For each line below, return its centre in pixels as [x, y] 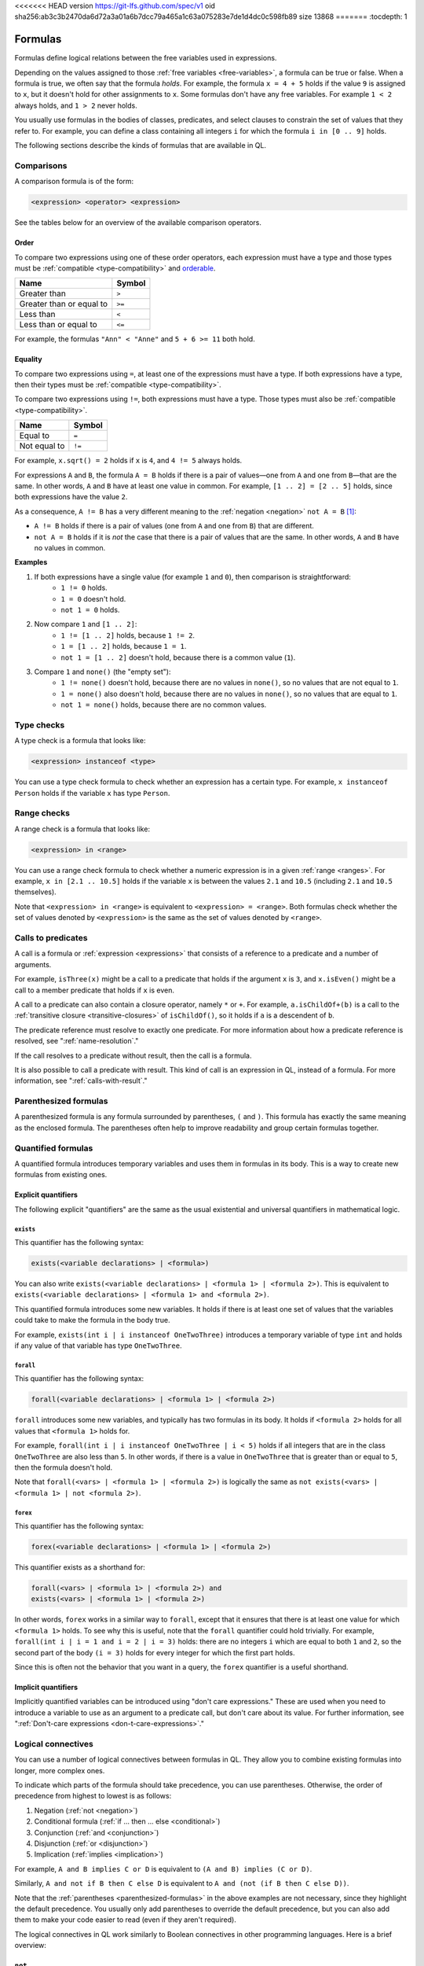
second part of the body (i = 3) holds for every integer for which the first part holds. [155, 1652]
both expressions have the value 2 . [71, 497]
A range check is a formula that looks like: [82, 829]
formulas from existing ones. [61, 1175]
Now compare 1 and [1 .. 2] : [86, 624]
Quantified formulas [54, 1148]
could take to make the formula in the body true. [92, 1320]
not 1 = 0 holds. [90, 609]
